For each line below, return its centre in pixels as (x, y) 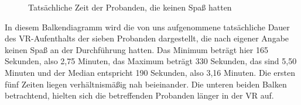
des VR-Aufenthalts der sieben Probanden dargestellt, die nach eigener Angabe (147, 38)
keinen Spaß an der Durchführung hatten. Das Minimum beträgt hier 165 (136, 49)
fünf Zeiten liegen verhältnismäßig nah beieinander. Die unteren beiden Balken (146, 84)
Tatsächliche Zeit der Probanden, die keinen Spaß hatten (130, 7)
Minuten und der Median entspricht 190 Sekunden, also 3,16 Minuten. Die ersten (150, 72)
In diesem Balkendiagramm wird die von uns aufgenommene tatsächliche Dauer (147, 27)
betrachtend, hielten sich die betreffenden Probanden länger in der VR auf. (139, 95)
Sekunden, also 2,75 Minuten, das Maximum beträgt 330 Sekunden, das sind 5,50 (151, 61)
